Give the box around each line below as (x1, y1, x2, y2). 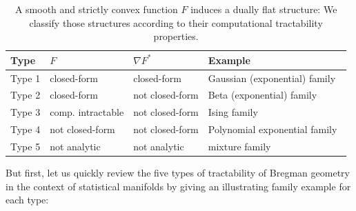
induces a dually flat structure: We (190, 2, 337, 16)
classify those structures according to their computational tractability (29, 15, 323, 30)
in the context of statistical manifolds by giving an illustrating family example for (6, 179, 351, 193)
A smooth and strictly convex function (14, 2, 178, 16)
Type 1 (10, 70, 41, 85)
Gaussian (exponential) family (208, 70, 336, 85)
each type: (6, 192, 49, 207)
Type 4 (10, 122, 41, 137)
